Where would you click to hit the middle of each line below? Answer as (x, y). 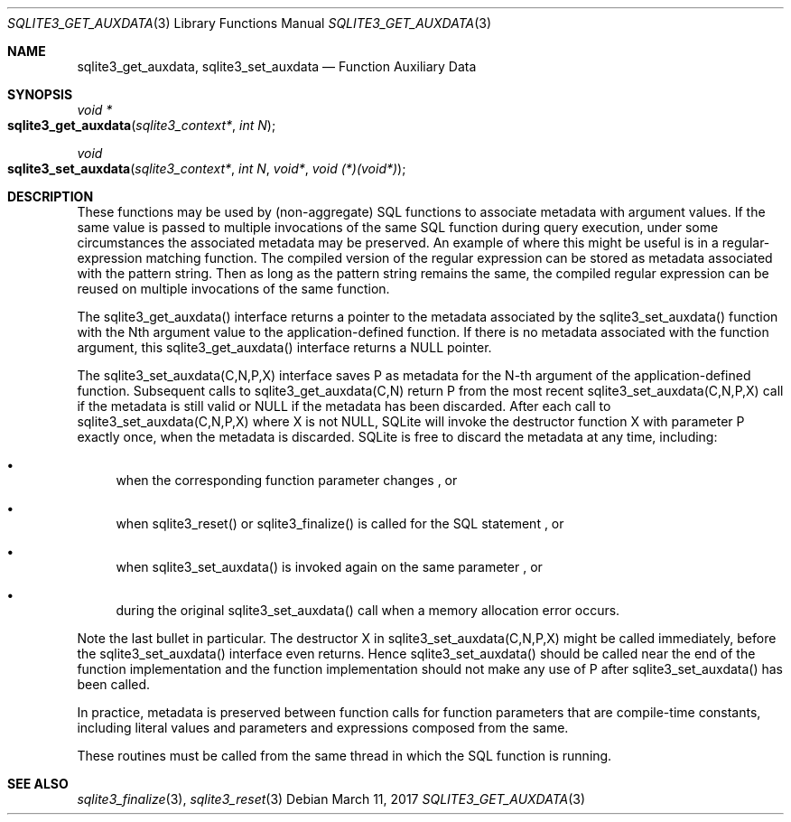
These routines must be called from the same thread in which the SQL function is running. (344, 756)
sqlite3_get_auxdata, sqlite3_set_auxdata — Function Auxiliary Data (277, 66)
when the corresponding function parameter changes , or (287, 480)
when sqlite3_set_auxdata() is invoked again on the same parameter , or (329, 567)
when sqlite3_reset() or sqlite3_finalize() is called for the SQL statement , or (340, 523)
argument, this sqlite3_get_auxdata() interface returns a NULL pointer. (284, 347)
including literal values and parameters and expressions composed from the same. (323, 728)
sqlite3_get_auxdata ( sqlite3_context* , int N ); (142, 125)
